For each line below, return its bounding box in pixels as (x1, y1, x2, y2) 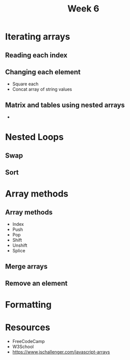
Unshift (12, 242, 27, 248)
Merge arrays (5, 262, 48, 271)
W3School (12, 344, 34, 350)
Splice (12, 248, 26, 254)
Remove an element (5, 279, 68, 287)
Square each (12, 81, 39, 87)
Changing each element (5, 68, 81, 76)
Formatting (5, 299, 52, 311)
